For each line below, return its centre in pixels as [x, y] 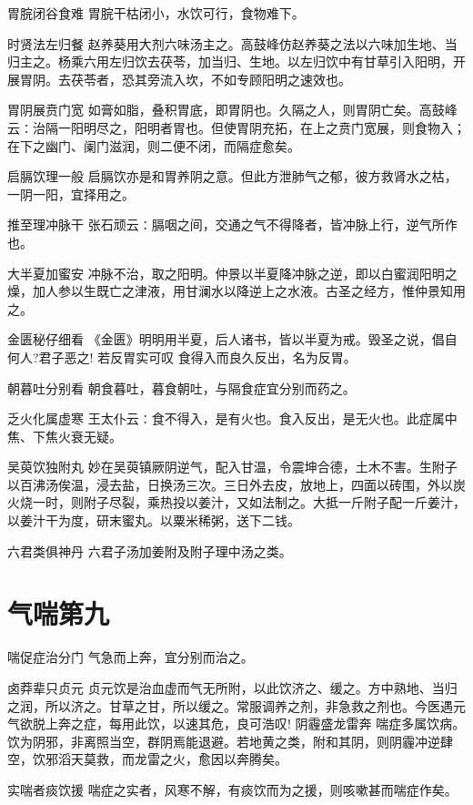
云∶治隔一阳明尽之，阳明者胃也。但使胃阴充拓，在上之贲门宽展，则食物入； [236, 127]
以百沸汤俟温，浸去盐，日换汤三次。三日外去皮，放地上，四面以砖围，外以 [230, 484]
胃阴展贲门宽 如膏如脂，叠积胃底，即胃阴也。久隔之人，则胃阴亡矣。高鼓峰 [232, 110]
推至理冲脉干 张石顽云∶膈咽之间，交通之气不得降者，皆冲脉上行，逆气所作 [232, 224]
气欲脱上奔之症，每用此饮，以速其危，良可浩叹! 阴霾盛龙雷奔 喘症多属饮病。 [236, 723]
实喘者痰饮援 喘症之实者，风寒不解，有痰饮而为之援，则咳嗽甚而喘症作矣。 [232, 789]
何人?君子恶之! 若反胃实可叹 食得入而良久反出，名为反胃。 [182, 357]
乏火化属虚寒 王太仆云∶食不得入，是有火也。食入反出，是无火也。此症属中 [232, 418]
